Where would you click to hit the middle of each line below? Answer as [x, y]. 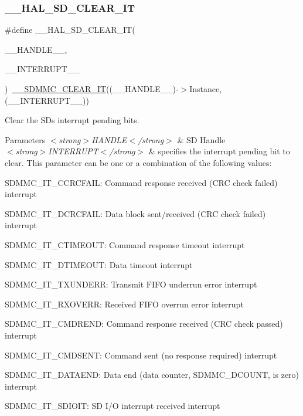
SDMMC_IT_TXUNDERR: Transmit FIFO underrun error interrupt [131, 284]
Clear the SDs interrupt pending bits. [72, 120]
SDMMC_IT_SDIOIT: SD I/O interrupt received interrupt [113, 406]
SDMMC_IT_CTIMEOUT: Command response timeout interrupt [125, 244]
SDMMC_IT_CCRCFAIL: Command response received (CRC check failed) [141, 182]
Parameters [25, 139]
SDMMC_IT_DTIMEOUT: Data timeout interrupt [99, 264]
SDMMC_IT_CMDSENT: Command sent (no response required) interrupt [141, 355]
